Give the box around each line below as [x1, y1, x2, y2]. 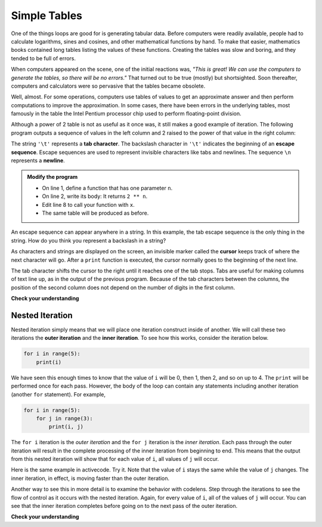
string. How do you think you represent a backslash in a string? [11, 237, 166, 244]
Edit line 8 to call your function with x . [42, 201, 135, 208]
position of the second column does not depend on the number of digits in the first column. [11, 284, 236, 291]
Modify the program [27, 173, 78, 181]
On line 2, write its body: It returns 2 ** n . [42, 193, 148, 200]
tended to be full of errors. [11, 54, 76, 62]
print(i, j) [48, 423, 83, 430]
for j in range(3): [36, 415, 94, 421]
